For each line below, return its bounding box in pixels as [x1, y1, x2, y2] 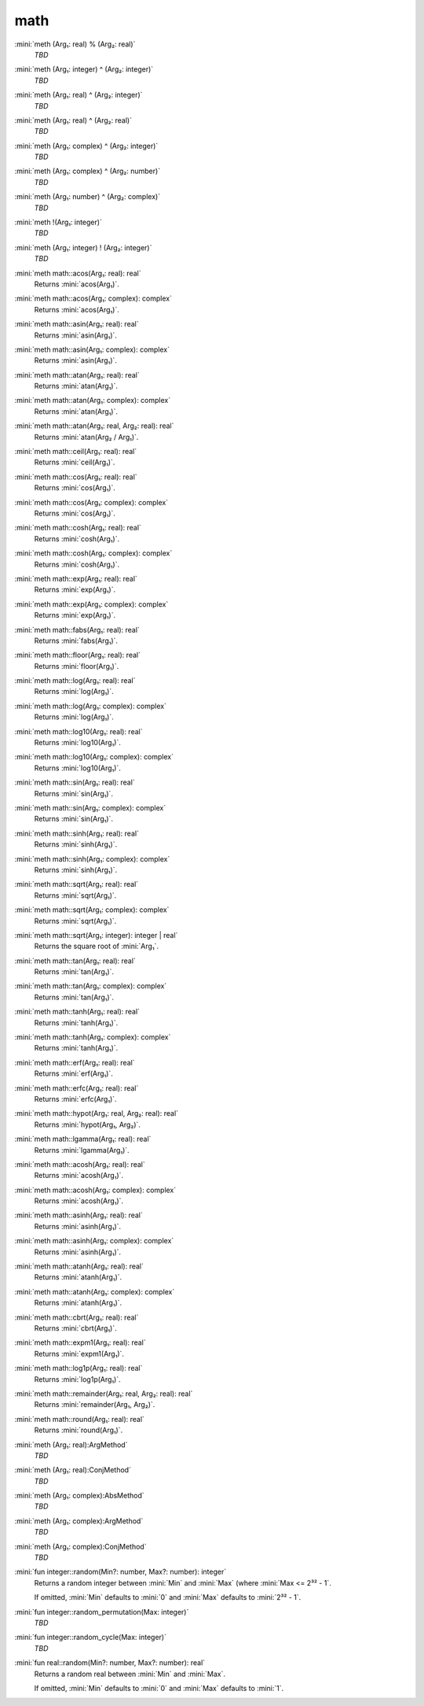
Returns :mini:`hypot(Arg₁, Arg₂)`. [34, 1120, 141, 1129]
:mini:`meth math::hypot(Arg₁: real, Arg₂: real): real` [14, 1109, 179, 1118]
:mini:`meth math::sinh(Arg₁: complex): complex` [14, 854, 170, 863]
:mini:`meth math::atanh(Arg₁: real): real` [14, 1261, 144, 1271]
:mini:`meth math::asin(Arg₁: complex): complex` [14, 345, 170, 354]
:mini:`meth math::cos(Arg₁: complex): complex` [14, 497, 169, 507]
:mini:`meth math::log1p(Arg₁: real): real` [14, 1364, 143, 1373]
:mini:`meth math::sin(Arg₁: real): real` [14, 777, 135, 787]
